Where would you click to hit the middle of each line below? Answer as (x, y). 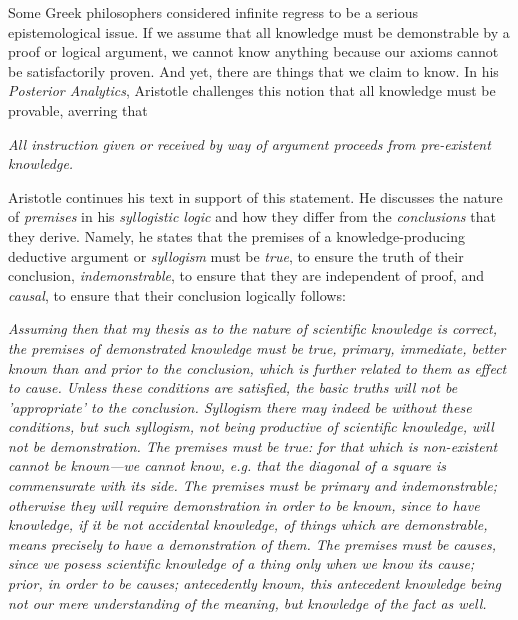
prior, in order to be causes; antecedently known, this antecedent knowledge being (255, 583)
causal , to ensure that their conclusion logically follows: (177, 294)
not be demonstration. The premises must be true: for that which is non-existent (253, 445)
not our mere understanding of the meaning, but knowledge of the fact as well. (247, 602)
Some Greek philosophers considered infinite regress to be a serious (213, 12)
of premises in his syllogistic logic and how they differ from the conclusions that (252, 216)
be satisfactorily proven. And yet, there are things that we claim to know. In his (253, 70)
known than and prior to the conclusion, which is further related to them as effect (257, 367)
